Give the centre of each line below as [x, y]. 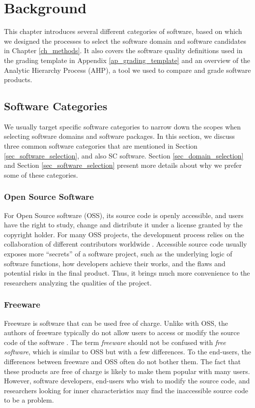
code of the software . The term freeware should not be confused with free [115, 342]
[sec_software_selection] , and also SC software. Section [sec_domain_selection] [124, 155]
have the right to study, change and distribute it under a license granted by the [123, 225]
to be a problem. [29, 400]
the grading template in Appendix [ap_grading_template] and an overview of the [127, 60]
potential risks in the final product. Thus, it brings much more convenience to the [127, 273]
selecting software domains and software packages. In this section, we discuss [119, 136]
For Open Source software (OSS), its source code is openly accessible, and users [124, 215]
